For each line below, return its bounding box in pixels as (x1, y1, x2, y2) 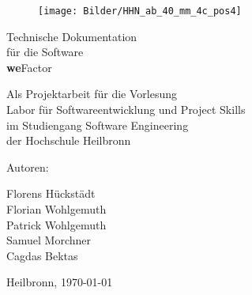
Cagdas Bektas (6, 247, 78, 263)
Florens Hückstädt (6, 185, 96, 202)
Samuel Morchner (6, 232, 92, 248)
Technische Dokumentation (6, 28, 137, 44)
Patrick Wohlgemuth (6, 216, 107, 233)
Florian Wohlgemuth (6, 201, 107, 217)
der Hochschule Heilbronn (6, 132, 131, 149)
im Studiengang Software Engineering (6, 116, 189, 133)
